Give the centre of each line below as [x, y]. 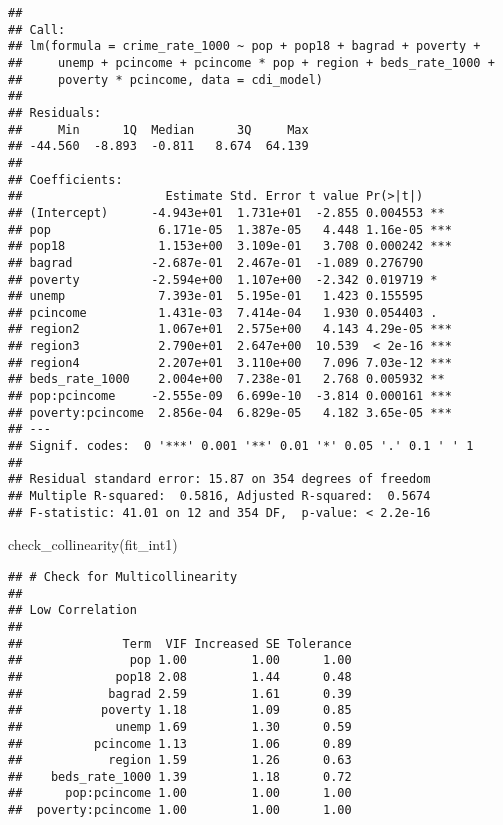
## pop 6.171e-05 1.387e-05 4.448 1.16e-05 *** [230, 229]
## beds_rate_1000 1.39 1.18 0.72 [180, 776]
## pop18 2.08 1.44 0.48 [180, 676]
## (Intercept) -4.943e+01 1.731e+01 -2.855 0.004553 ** [226, 212]
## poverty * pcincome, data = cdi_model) [165, 79]
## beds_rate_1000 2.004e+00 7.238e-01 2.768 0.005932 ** [226, 379]
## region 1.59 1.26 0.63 [180, 760]
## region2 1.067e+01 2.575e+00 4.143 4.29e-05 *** [230, 329]
